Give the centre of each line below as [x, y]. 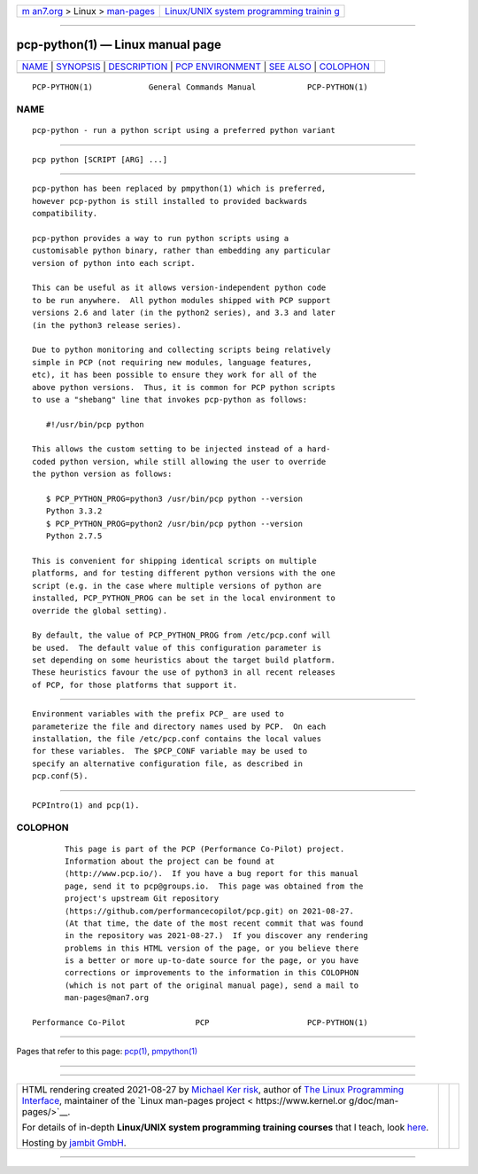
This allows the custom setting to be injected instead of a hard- [181, 449]
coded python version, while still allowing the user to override [179, 462]
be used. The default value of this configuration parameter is [177, 648]
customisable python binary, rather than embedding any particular [181, 251]
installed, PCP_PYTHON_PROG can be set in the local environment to [184, 598]
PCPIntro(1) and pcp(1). [86, 805]
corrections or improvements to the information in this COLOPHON [212, 973]
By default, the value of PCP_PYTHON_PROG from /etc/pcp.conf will [181, 635]
